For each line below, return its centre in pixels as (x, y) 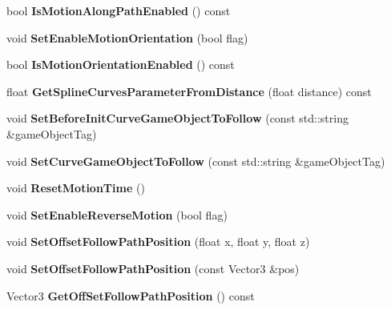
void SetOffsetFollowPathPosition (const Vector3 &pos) (153, 268)
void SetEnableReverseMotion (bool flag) (117, 214)
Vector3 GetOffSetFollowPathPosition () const (131, 295)
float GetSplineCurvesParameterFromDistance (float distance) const (189, 91)
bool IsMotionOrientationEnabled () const (121, 64)
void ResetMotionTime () (76, 188)
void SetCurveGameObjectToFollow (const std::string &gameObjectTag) (196, 161)
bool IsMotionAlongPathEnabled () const (119, 10)
